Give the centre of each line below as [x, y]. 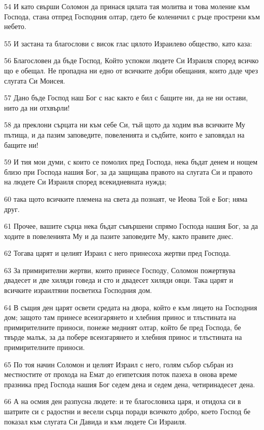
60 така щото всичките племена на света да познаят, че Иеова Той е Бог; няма [126, 198]
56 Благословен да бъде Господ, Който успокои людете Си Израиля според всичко [131, 60]
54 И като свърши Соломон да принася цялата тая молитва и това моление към [127, 6]
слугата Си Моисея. [35, 80]
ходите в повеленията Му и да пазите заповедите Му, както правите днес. [119, 236]
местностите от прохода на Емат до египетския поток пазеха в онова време [121, 374]
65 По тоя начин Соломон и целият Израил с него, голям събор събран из [119, 364]
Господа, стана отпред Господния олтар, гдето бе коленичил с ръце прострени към [132, 16]
